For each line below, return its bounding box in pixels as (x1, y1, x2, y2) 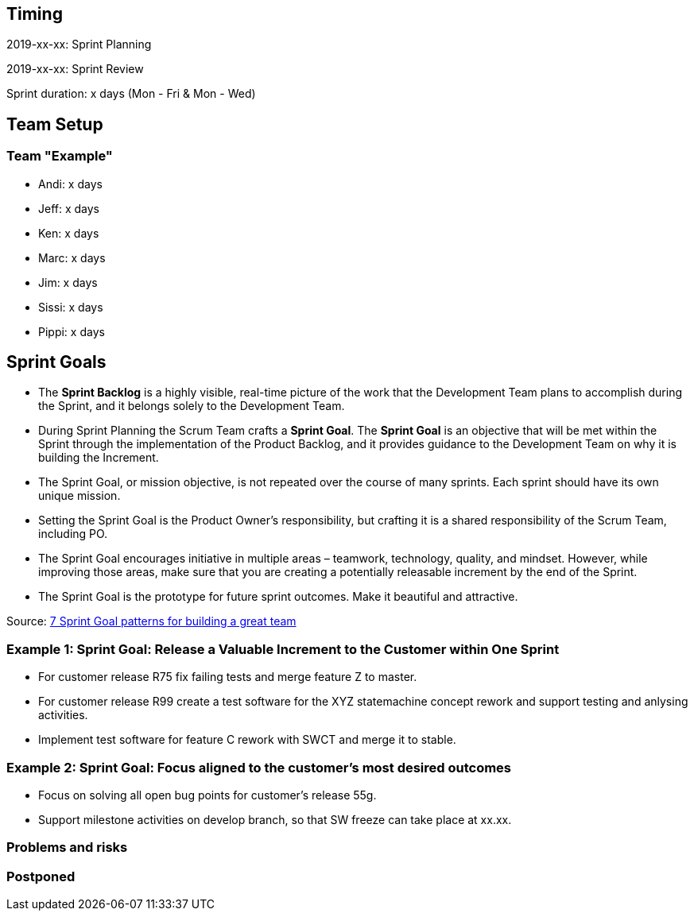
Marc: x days (38, 250, 106, 265)
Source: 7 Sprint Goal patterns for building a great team (6, 614, 297, 629)
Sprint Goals (6, 352, 107, 373)
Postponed (6, 868, 76, 884)
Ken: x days (38, 226, 99, 240)
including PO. (38, 527, 108, 541)
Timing (6, 4, 63, 24)
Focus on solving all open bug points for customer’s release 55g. (38, 787, 377, 802)
